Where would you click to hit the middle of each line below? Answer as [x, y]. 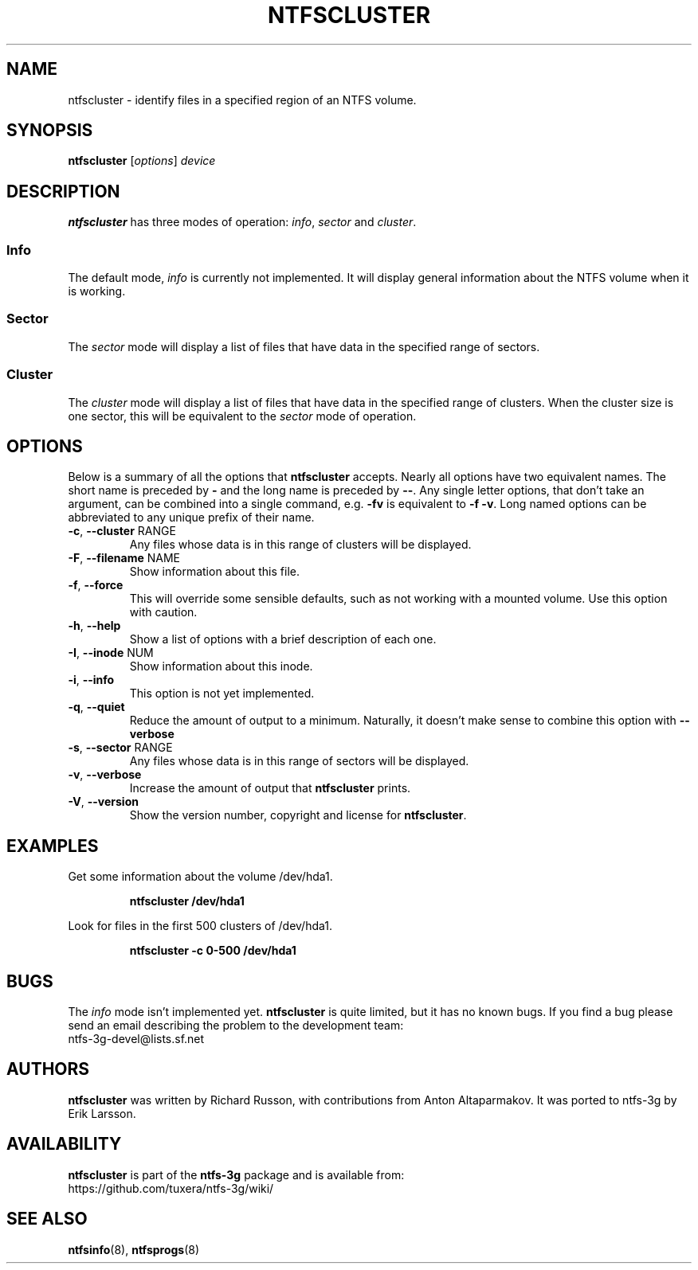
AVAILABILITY [64, 1144]
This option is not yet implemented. [222, 694]
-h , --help [94, 626]
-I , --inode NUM [111, 653]
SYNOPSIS [50, 131]
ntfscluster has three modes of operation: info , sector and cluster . [242, 222]
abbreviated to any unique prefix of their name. [191, 518]
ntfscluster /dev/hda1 [187, 901]
